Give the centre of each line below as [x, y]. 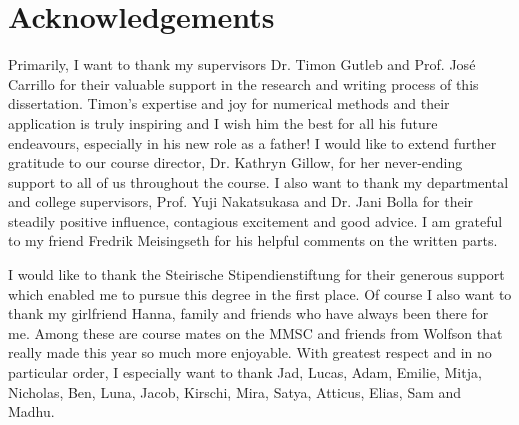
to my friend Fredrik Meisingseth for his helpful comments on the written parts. [253, 240]
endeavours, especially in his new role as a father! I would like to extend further [252, 142]
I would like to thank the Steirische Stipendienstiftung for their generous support [256, 274]
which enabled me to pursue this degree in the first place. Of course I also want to [260, 293]
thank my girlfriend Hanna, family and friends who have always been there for [248, 313]
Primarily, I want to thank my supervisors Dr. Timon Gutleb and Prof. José [242, 64]
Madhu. [31, 411]
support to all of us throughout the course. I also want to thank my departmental [258, 181]
